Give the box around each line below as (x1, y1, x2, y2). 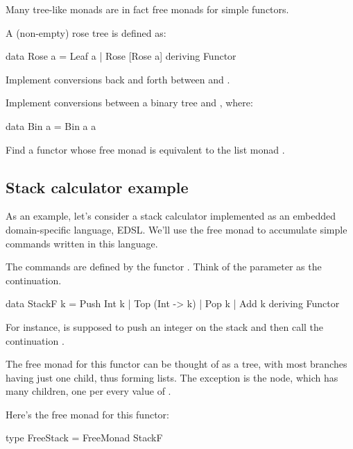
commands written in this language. (6, 236, 158, 250)
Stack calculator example (6, 176, 189, 197)
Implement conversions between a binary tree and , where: (6, 95, 253, 110)
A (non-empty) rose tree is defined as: (6, 25, 166, 40)
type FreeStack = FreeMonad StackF (6, 430, 163, 445)
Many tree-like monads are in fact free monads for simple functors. (6, 2, 289, 16)
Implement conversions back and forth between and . (6, 72, 230, 86)
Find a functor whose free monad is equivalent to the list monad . (6, 142, 285, 156)
